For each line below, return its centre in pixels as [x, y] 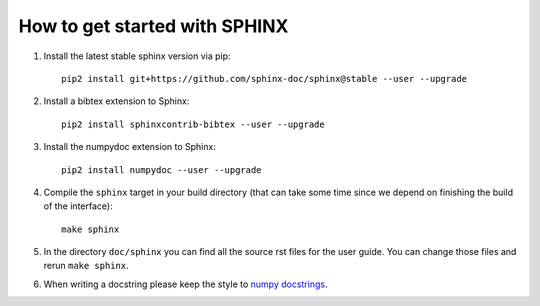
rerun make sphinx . [86, 266]
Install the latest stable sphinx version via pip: [137, 56]
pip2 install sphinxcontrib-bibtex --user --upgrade [193, 124]
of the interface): [78, 206]
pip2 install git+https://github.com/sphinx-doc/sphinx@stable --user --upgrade [264, 78]
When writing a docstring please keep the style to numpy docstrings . [185, 284]
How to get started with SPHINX [153, 26]
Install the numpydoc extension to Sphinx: [130, 147]
